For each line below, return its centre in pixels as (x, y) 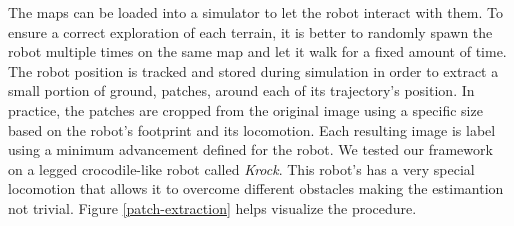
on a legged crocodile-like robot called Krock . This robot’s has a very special (241, 168)
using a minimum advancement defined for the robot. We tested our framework (250, 149)
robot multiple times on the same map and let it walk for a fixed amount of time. (257, 51)
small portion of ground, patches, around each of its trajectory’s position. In (241, 90)
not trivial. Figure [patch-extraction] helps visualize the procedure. (212, 207)
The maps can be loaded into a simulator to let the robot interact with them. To (255, 12)
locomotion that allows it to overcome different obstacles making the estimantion (256, 188)
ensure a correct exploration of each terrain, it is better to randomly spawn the (250, 31)
